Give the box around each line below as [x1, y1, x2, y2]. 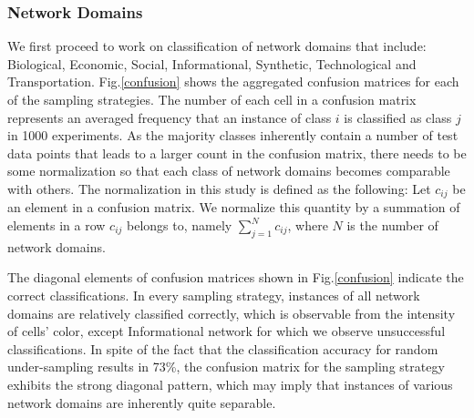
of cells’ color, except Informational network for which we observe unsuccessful [7, 321, 446, 341]
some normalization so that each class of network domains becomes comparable [7, 161, 450, 180]
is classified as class [344, 107, 452, 127]
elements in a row [7, 216, 106, 235]
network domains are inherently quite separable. [7, 393, 276, 412]
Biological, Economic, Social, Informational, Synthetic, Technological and [7, 54, 417, 73]
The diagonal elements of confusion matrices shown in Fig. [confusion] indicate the [7, 268, 464, 287]
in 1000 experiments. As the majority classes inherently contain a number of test [7, 126, 459, 145]
